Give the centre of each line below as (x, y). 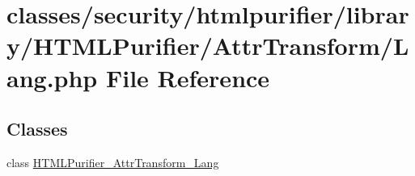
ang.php (52, 77)
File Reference (188, 77)
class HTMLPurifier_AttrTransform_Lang (113, 162)
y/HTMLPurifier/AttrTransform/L (208, 46)
